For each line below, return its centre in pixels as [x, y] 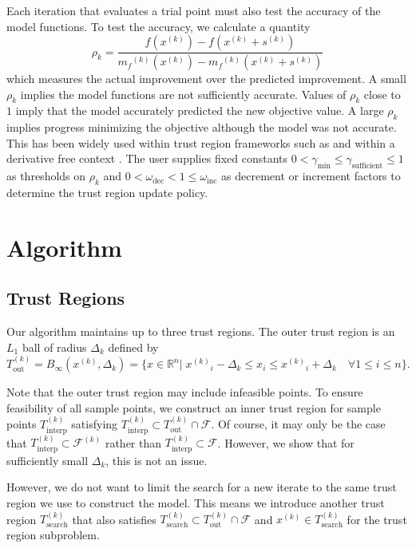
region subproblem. [53, 535]
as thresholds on [46, 176]
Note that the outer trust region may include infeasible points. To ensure [185, 392]
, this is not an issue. [156, 460]
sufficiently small [48, 460]
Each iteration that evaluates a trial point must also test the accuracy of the [194, 10]
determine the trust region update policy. [107, 193]
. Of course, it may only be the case [298, 424]
